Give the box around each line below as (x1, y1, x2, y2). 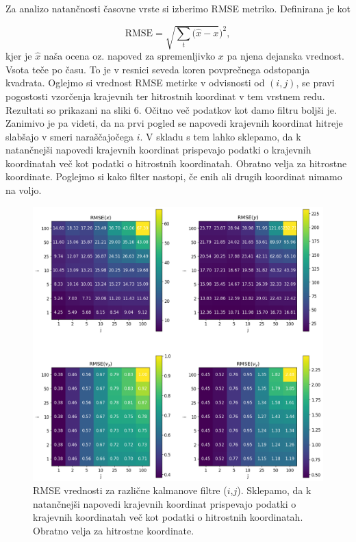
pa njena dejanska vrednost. (227, 49, 344, 63)
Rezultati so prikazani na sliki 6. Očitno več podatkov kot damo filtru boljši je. (5, 102, 337, 116)
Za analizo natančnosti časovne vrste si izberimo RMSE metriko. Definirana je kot (5, 1, 351, 15)
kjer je (5, 49, 32, 63)
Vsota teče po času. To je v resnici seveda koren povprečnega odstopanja (5, 62, 310, 76)
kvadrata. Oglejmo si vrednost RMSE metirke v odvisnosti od (5, 75, 265, 90)
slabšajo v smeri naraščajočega (5, 129, 134, 143)
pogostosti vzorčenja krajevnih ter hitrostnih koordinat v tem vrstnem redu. (5, 88, 325, 103)
